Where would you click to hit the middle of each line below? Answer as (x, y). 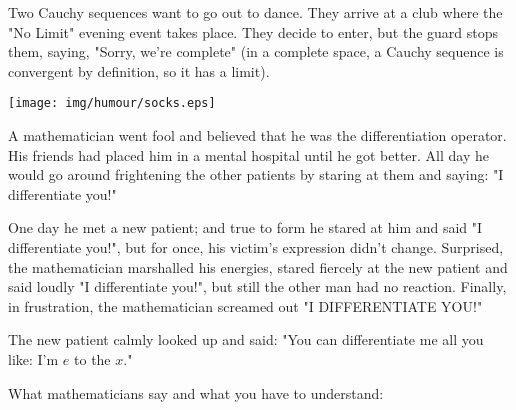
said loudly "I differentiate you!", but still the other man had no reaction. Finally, (257, 286)
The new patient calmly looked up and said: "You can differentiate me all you (246, 339)
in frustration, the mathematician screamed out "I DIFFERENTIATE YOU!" (245, 305)
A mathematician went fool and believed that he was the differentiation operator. (257, 135)
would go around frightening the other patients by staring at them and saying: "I (256, 174)
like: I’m (33, 358)
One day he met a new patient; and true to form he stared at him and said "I (245, 227)
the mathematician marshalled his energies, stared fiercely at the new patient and (258, 266)
